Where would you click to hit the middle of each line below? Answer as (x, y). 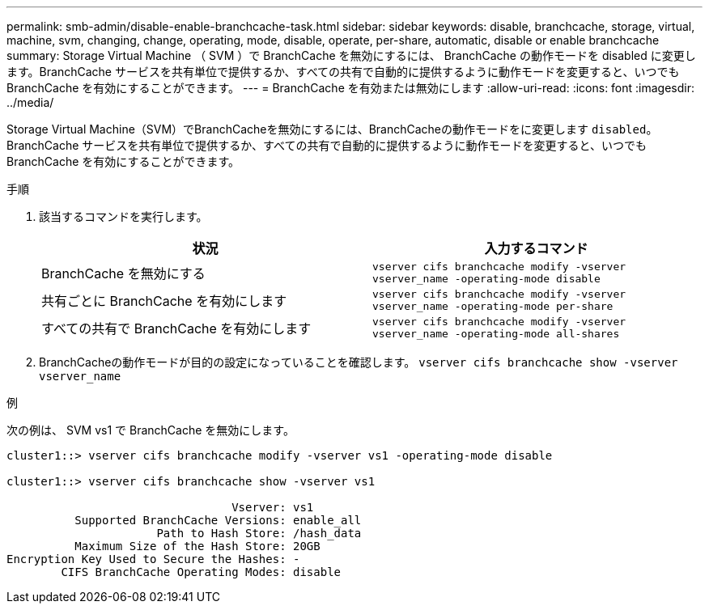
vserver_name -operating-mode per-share (493, 306)
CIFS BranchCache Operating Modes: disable (201, 572)
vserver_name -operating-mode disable (486, 279)
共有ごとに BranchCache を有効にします (164, 301)
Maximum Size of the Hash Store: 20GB (197, 546)
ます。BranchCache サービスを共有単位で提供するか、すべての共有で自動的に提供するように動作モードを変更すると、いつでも (343, 72)
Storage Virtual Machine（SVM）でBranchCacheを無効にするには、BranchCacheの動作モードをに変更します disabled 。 (332, 129)
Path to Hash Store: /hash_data (259, 533)
